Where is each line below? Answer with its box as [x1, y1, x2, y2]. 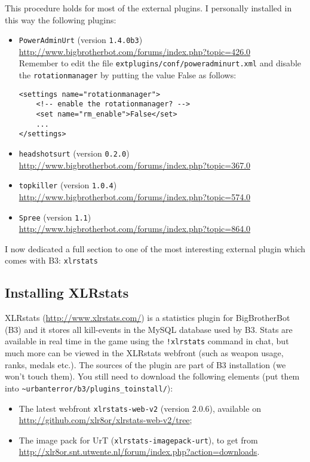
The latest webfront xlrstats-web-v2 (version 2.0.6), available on [19, 402, 261, 414]
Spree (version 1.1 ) [19, 210, 91, 223]
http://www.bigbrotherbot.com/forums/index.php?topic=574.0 [19, 190, 251, 203]
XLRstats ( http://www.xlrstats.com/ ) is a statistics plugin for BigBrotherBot [5, 311, 290, 324]
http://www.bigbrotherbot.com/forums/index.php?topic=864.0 [19, 222, 251, 235]
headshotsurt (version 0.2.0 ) [19, 147, 130, 160]
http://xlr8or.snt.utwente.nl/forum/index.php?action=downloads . [19, 445, 260, 458]
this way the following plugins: [5, 13, 116, 26]
